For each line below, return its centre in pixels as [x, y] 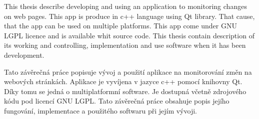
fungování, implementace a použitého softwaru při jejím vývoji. [100, 110]
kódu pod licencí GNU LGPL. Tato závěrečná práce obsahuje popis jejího [117, 101]
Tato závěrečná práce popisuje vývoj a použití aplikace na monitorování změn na [128, 71]
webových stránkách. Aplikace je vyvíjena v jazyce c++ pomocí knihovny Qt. [123, 81]
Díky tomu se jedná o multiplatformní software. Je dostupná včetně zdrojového [125, 91]
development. [24, 55]
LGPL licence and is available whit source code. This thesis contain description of [129, 35]
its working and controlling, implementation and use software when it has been [125, 45]
